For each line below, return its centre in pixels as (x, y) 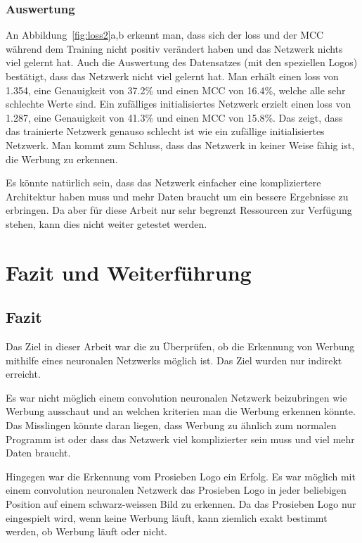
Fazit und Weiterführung (129, 272)
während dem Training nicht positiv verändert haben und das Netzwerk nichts (174, 48)
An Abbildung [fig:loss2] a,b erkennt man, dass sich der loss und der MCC (165, 35)
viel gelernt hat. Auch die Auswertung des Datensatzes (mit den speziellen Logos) (182, 62)
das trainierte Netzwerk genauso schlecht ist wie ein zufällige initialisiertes (165, 131)
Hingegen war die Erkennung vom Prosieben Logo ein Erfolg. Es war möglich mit (181, 476)
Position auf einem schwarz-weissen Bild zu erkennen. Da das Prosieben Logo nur (181, 504)
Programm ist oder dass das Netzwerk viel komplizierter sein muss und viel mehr (180, 439)
